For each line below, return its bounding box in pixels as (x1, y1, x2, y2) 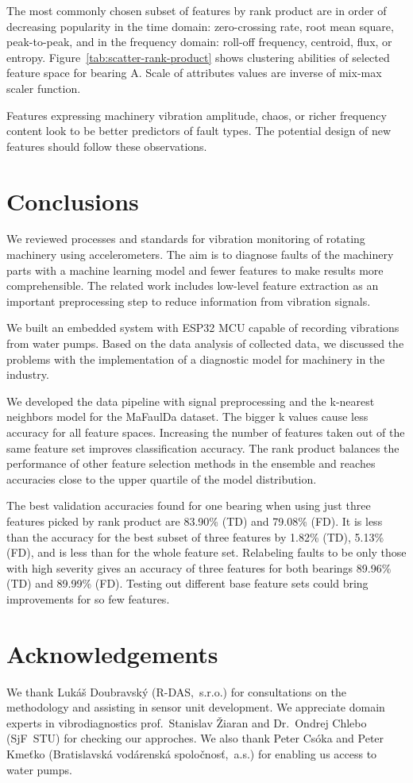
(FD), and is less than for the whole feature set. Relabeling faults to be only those (6, 544, 407, 561)
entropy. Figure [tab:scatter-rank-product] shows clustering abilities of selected (6, 48, 390, 65)
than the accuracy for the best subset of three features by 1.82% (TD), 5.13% (6, 528, 384, 545)
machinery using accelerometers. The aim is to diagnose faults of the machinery (6, 246, 394, 263)
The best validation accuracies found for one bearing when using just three (6, 497, 371, 514)
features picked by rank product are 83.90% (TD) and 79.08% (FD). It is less (6, 512, 383, 529)
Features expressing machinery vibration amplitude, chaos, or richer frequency (6, 106, 387, 123)
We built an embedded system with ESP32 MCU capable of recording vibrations (6, 319, 399, 336)
